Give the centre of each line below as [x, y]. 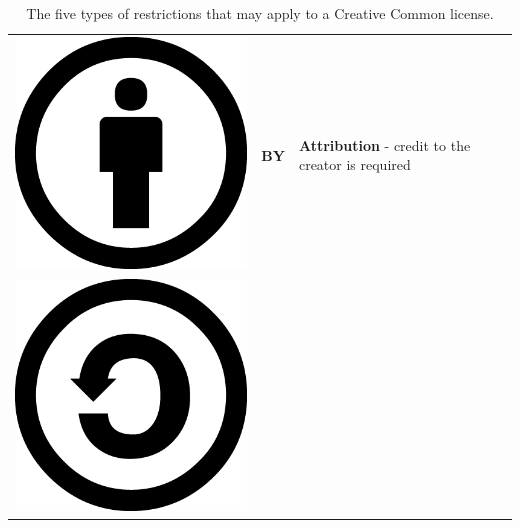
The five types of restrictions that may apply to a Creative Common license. [260, 13]
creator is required [354, 164]
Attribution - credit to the [384, 144]
